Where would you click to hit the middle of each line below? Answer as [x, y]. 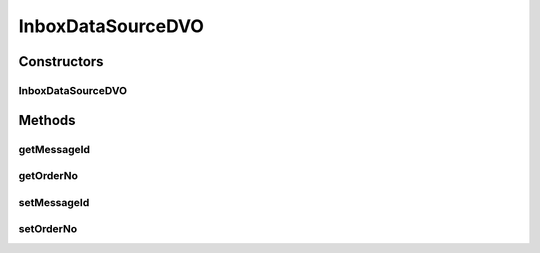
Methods [47, 120]
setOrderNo [48, 229]
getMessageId [54, 149]
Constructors [61, 61]
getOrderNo [48, 176]
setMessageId [54, 202]
